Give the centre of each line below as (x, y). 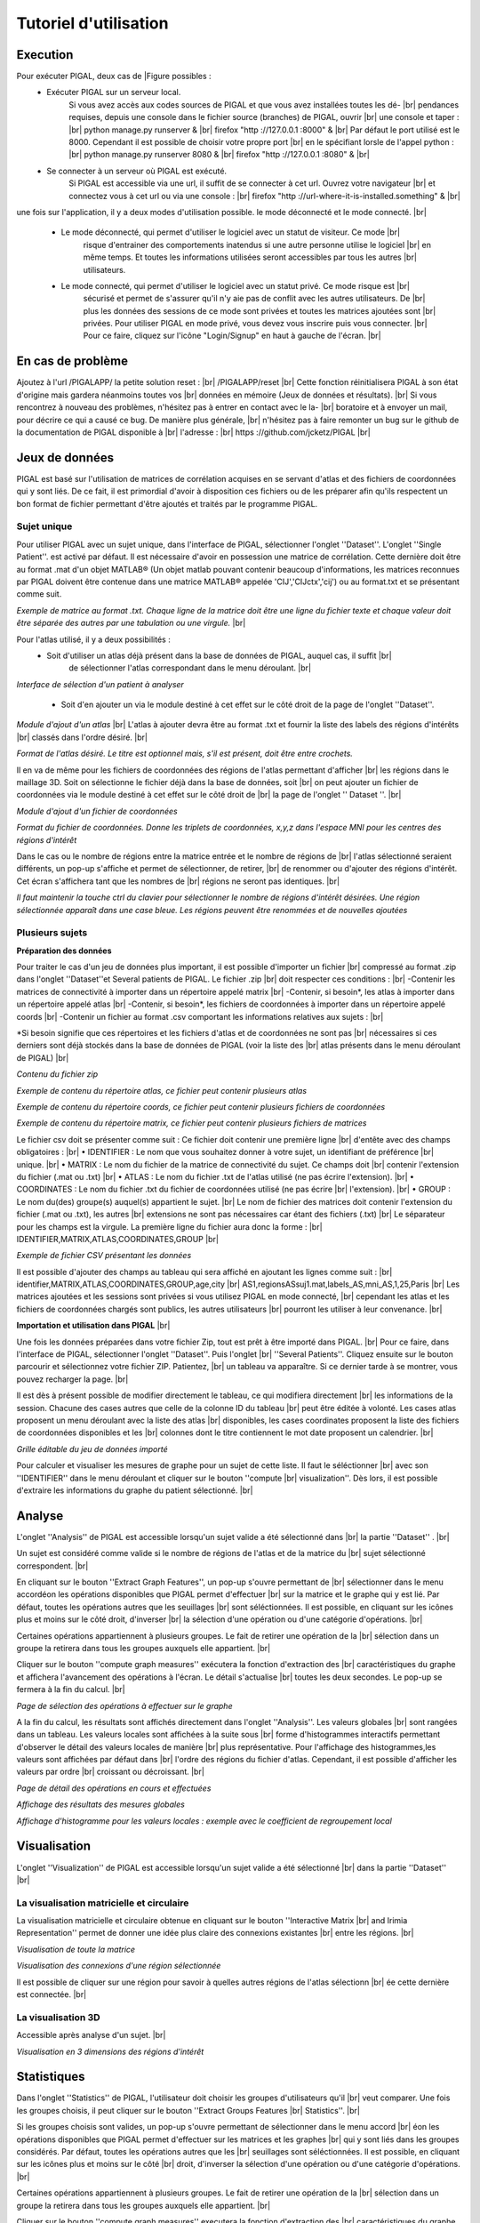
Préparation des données (64, 951)
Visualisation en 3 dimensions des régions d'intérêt (110, 2051)
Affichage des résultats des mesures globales (101, 1804)
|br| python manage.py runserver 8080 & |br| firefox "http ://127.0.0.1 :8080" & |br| (220, 155)
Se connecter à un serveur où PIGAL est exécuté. (136, 171)
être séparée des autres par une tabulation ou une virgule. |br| (131, 623)
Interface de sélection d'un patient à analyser (100, 684)
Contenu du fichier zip (57, 1074)
